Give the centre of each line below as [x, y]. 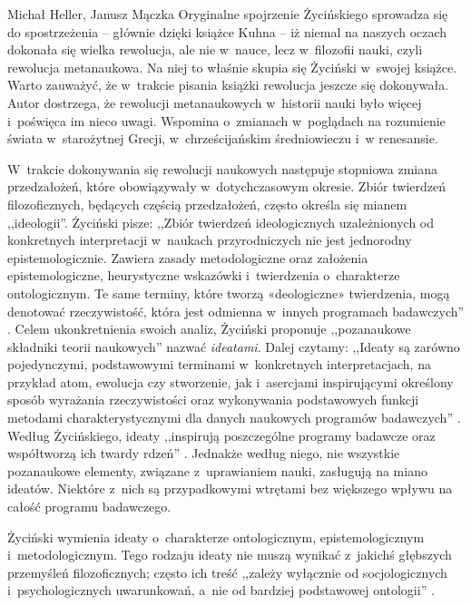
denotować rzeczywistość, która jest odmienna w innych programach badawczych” [236, 311]
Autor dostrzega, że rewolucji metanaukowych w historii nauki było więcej [215, 102]
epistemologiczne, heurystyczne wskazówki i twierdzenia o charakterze [204, 275]
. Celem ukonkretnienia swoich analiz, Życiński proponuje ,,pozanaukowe [209, 329]
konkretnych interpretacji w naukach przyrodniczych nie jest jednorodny [210, 240]
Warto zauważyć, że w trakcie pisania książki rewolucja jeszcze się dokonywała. [228, 85]
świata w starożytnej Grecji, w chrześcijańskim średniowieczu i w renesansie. [223, 138]
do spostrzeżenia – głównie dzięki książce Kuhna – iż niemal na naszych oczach [227, 31]
